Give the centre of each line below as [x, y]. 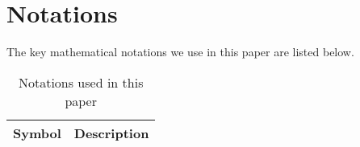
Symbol [37, 133]
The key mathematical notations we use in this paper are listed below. [180, 52]
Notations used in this [81, 82]
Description [111, 133]
